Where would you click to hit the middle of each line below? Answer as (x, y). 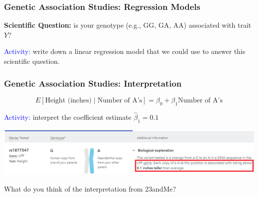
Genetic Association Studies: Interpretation (93, 83)
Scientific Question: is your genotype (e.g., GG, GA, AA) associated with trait (128, 25)
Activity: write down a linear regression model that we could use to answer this (125, 51)
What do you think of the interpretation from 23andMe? (90, 188)
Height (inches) (68, 100)
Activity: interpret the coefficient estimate (68, 117)
